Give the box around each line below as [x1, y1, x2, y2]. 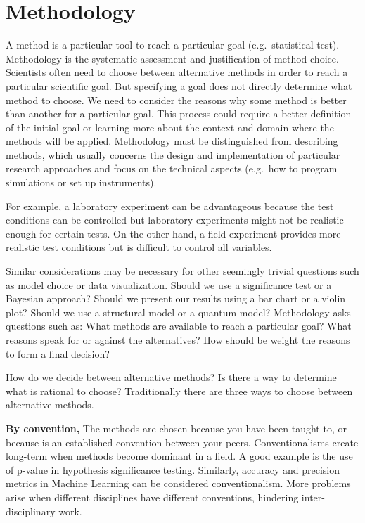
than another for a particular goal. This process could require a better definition [6, 106, 352, 121]
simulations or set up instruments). [6, 175, 157, 190]
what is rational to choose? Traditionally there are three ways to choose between [6, 383, 353, 398]
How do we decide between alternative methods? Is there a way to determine [6, 370, 337, 385]
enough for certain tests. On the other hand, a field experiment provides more [6, 226, 341, 240]
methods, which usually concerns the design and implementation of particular [6, 147, 340, 162]
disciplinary [6, 503, 56, 518]
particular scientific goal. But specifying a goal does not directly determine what [6, 78, 352, 93]
